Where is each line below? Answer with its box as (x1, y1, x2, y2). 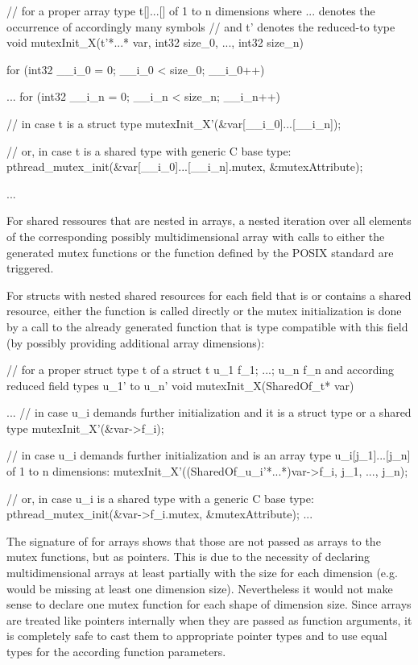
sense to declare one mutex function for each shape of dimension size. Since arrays (6, 596, 412, 613)
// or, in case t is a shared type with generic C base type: (6, 142, 292, 159)
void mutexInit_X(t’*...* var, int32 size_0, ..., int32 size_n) (6, 34, 304, 51)
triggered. (6, 260, 54, 276)
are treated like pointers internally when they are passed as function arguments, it (6, 611, 412, 628)
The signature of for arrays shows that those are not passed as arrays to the (6, 532, 381, 549)
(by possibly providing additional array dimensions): (6, 334, 265, 351)
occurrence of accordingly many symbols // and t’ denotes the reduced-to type (6, 18, 395, 35)
